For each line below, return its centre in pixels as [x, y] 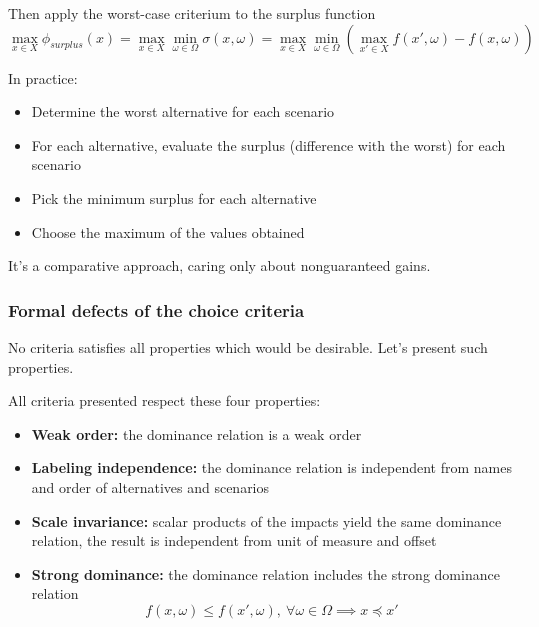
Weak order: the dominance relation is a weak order [196, 433]
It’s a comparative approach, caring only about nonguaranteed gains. [219, 265]
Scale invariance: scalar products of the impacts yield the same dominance [266, 520]
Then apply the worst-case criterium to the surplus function [192, 13]
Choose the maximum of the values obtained [168, 231]
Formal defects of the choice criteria [156, 309]
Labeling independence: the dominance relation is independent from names [271, 467]
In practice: [43, 77]
